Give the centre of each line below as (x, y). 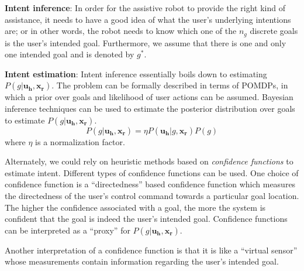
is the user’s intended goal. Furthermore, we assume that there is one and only (146, 42)
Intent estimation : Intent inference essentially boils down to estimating (136, 73)
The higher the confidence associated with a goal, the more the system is (135, 207)
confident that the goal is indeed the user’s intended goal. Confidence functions (146, 219)
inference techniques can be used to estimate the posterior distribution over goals (150, 109)
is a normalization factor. (80, 141)
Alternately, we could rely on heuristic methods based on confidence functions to (149, 161)
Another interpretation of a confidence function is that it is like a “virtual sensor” (151, 250)
